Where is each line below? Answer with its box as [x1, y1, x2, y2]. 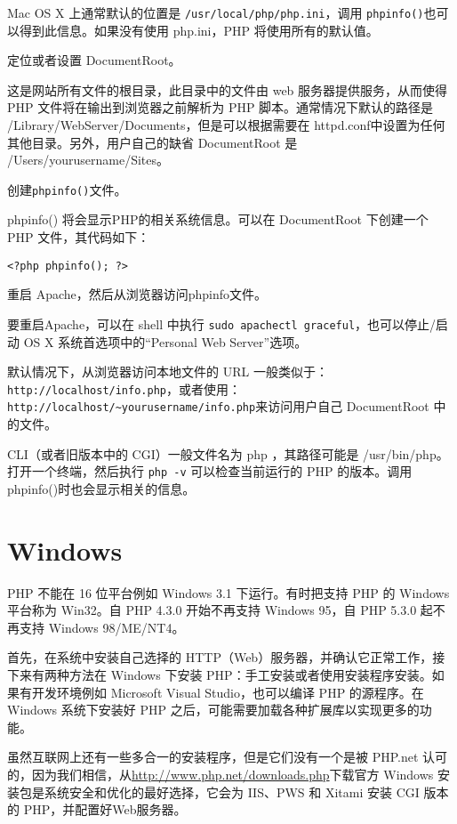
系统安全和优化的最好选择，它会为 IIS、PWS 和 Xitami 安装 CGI [44, 782, 420, 801]
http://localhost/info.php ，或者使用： [7, 379, 241, 398]
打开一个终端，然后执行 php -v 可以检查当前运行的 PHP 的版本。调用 [7, 462, 413, 481]
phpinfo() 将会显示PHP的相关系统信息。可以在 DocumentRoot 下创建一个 [7, 210, 429, 229]
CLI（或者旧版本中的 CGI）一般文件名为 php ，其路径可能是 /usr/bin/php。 [7, 444, 449, 463]
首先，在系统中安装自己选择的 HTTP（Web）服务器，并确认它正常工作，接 [7, 648, 445, 666]
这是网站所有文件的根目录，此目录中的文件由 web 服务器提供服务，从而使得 [7, 80, 448, 99]
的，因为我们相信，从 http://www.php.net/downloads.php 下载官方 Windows [7, 764, 434, 783]
